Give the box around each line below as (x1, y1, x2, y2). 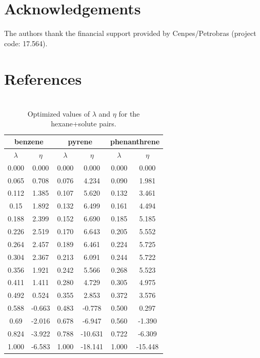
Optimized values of (27, 108, 90, 119)
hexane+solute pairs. (51, 118, 116, 129)
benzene (14, 136, 44, 147)
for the (118, 108, 140, 119)
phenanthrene (110, 136, 160, 147)
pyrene (68, 136, 92, 147)
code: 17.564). (4, 37, 48, 48)
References (4, 68, 82, 89)
